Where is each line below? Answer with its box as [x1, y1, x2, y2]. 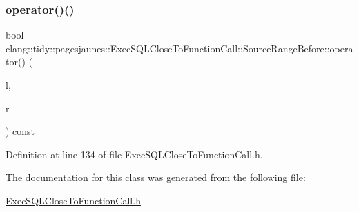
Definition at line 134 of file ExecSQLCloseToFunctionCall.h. [6, 147, 263, 161]
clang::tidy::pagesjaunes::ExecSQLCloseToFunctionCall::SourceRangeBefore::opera [6, 41, 353, 55]
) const [6, 124, 35, 138]
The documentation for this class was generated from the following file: [6, 170, 306, 184]
